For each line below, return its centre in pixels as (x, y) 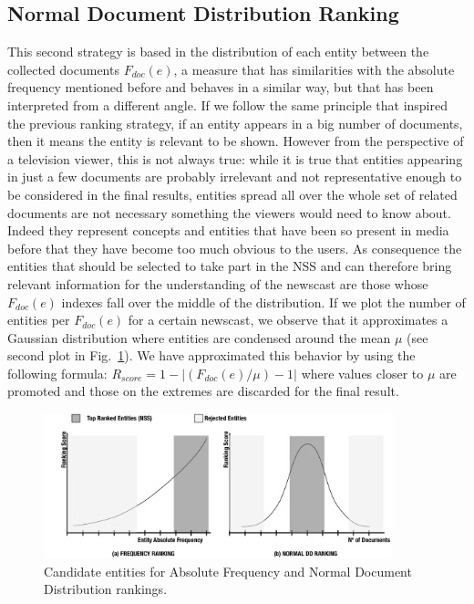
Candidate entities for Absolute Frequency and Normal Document (228, 571)
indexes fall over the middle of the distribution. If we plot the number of (263, 302)
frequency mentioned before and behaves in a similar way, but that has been (221, 87)
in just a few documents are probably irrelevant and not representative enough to (235, 177)
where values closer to (362, 373)
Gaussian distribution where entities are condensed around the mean (199, 337)
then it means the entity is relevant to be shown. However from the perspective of (236, 141)
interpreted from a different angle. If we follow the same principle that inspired (227, 104)
